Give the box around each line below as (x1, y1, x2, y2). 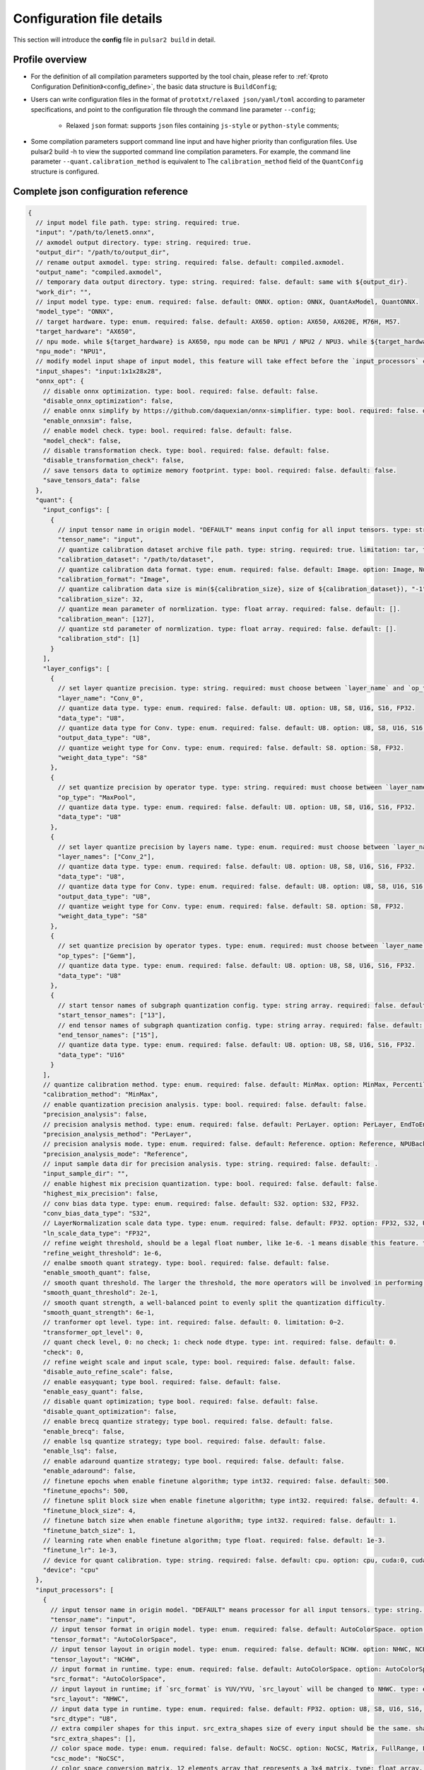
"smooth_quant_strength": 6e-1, (42, 1308, 155, 1316)
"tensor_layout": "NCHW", (50, 1655, 141, 1663)
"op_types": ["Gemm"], (57, 952, 137, 959)
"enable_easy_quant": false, (42, 1388, 144, 1396)
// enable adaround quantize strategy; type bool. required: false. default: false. (42, 1457, 346, 1465)
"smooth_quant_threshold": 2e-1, (42, 1289, 159, 1297)
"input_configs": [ (42, 506, 111, 514)
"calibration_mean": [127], (57, 615, 155, 623)
